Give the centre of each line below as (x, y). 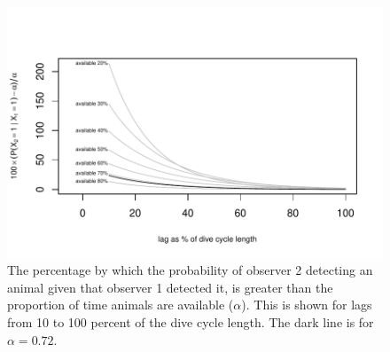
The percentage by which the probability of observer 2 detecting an (190, 270)
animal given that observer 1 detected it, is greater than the (170, 287)
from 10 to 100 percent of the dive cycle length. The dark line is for (191, 322)
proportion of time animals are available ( (121, 305)
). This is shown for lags (307, 305)
